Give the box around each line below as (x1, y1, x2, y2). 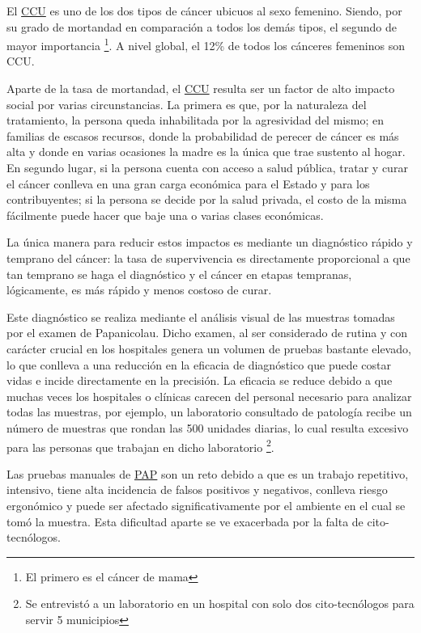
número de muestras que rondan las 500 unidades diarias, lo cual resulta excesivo (6, 419, 409, 436)
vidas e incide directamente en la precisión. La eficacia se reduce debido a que (6, 372, 393, 389)
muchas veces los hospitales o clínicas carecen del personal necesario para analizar (6, 387, 412, 404)
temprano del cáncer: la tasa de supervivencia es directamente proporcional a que (6, 249, 410, 266)
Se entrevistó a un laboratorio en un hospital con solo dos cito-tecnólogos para (25, 595, 415, 612)
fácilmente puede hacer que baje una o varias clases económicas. (6, 206, 324, 223)
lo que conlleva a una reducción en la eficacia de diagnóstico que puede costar (6, 356, 392, 373)
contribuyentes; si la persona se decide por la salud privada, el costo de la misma (6, 191, 407, 208)
